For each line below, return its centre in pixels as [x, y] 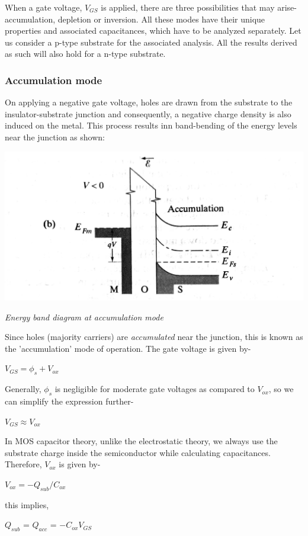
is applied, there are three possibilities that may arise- [199, 7]
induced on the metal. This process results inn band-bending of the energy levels [151, 125]
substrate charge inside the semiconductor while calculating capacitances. [138, 452]
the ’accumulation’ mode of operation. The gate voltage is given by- [128, 348]
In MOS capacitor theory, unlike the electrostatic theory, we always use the [141, 441]
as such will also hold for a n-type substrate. [85, 54]
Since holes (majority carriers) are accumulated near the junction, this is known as [154, 337]
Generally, [23, 389]
